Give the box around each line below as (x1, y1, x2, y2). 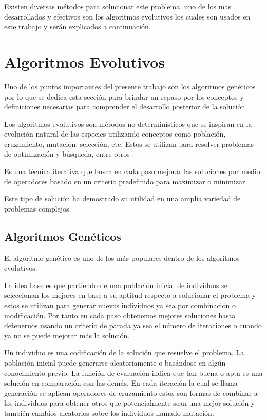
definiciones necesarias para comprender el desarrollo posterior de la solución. (4, 101, 247, 112)
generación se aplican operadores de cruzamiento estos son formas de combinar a (4, 387, 258, 398)
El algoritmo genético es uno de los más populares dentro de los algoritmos (4, 252, 240, 263)
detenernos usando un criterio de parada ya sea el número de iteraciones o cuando (4, 320, 262, 331)
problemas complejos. (4, 203, 71, 214)
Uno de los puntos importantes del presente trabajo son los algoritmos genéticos (4, 81, 256, 91)
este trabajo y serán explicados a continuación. (4, 21, 151, 32)
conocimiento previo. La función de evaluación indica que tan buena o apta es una (4, 367, 263, 378)
